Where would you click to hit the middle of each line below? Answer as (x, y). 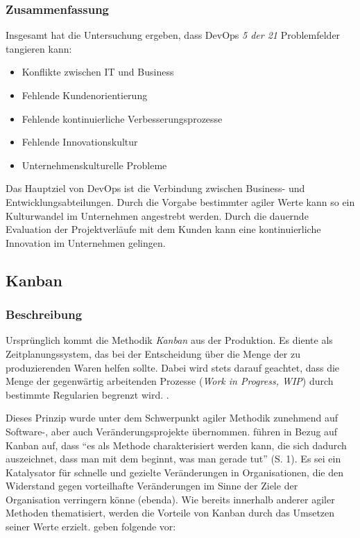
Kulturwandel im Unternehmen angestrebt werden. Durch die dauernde (157, 215)
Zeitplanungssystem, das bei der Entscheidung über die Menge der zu (153, 353)
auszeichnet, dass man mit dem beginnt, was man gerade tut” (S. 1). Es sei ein (173, 459)
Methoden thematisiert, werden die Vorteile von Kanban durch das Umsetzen (170, 513)
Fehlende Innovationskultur (80, 142)
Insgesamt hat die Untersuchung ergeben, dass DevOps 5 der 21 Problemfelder (173, 35)
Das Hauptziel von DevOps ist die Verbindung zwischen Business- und (155, 188)
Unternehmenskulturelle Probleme (94, 165)
